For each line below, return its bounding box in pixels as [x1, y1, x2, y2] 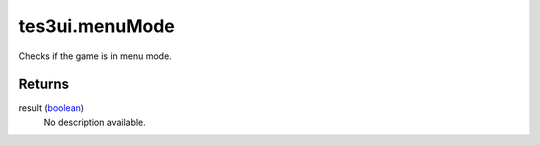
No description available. [43, 116, 147, 128]
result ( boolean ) [18, 102, 85, 114]
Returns [18, 76, 70, 93]
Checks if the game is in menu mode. [18, 50, 172, 62]
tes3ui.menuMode [18, 15, 175, 37]
